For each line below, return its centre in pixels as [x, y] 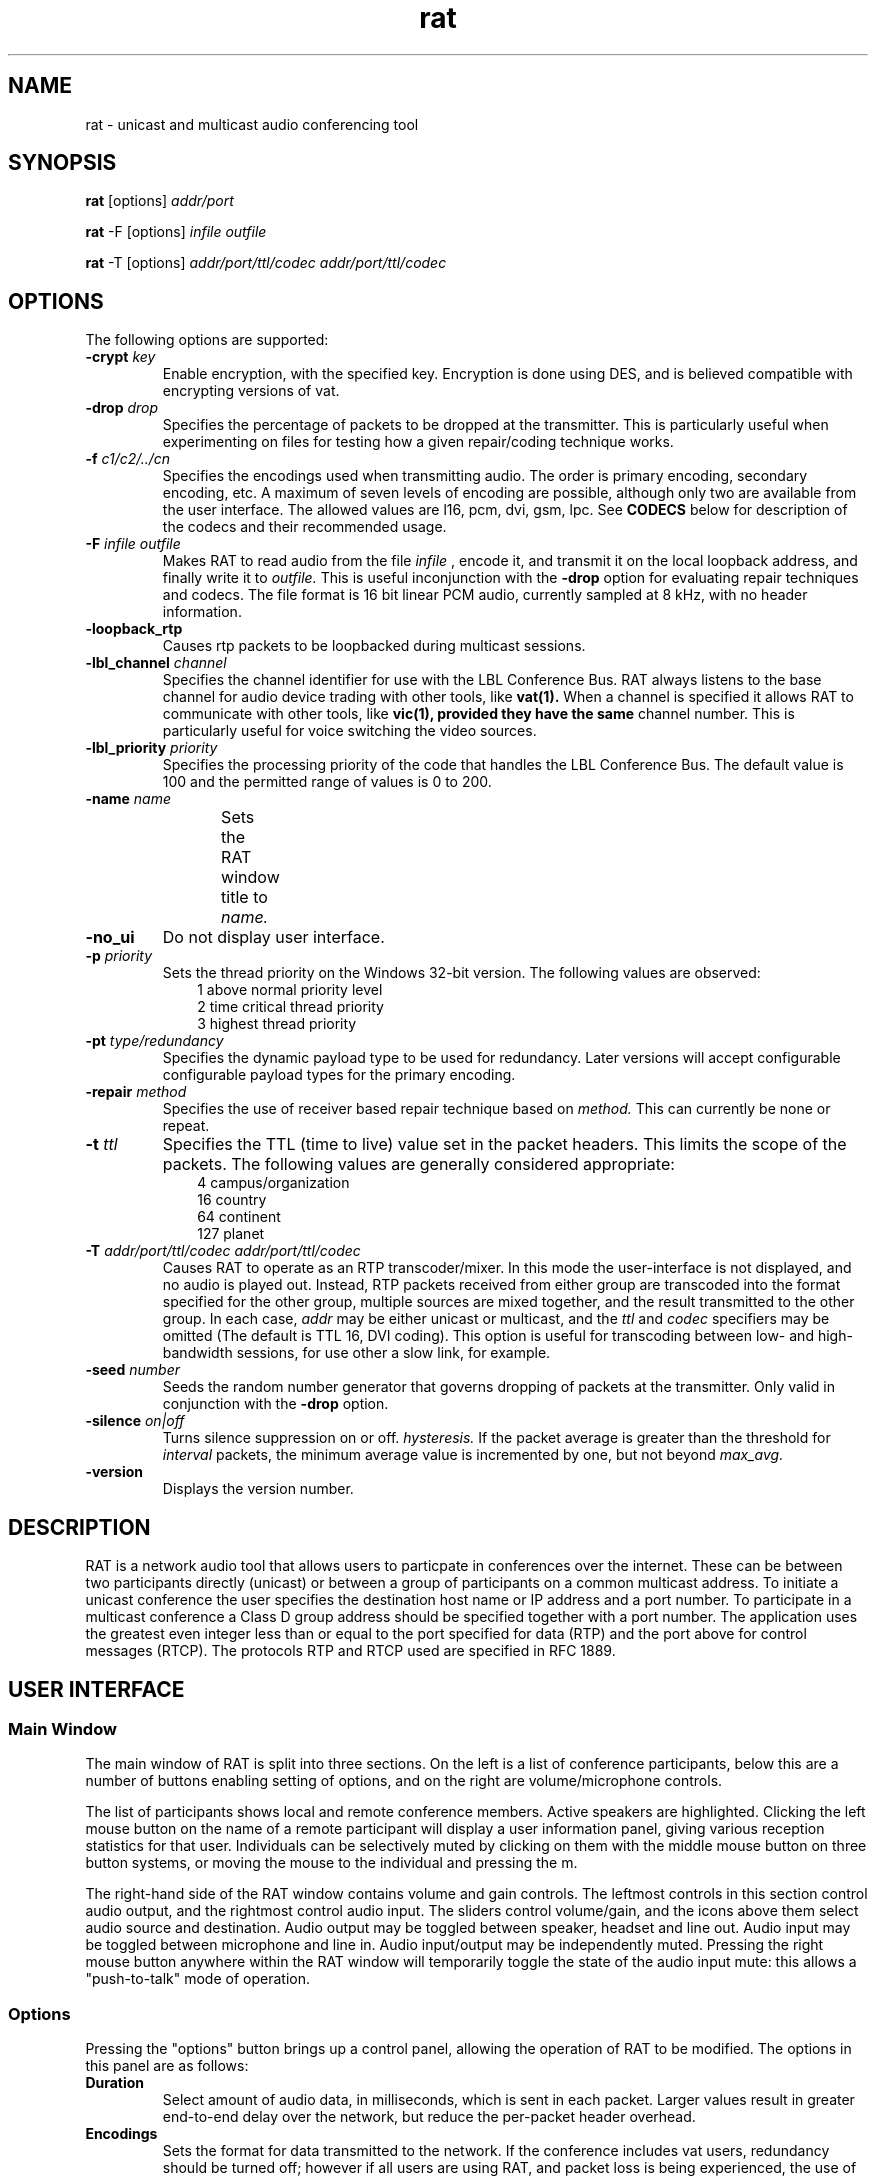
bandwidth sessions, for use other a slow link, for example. [356, 1353]
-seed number [132, 1370]
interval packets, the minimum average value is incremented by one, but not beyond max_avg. [473, 1455]
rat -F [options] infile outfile [176, 232]
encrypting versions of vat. [251, 391]
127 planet [231, 1234]
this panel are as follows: [167, 2066]
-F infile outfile [133, 544]
